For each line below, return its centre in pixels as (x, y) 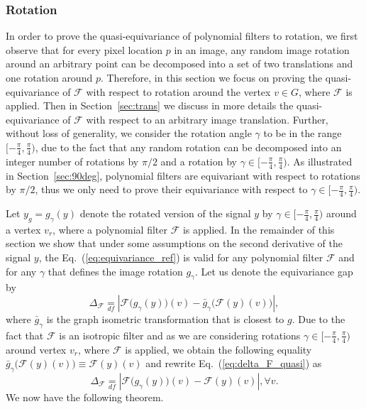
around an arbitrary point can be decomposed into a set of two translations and (179, 64)
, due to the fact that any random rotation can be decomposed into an (188, 147)
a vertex (23, 229)
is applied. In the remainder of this (259, 229)
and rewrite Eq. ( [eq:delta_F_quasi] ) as (234, 363)
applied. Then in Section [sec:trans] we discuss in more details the (150, 105)
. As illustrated (320, 161)
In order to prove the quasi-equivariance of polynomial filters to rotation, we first (182, 36)
